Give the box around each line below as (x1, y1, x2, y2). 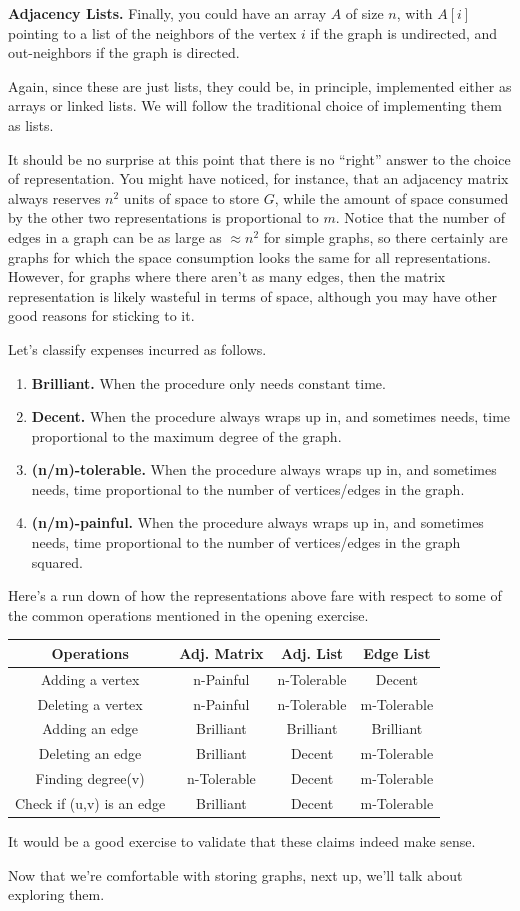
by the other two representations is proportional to (8, 207, 319, 228)
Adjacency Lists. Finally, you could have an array (8, 3, 327, 23)
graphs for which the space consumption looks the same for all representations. (8, 246, 491, 267)
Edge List (363, 642, 431, 663)
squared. (31, 551, 83, 572)
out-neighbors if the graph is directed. (8, 42, 240, 63)
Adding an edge (42, 718, 138, 739)
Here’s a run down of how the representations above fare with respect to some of (8, 585, 502, 606)
